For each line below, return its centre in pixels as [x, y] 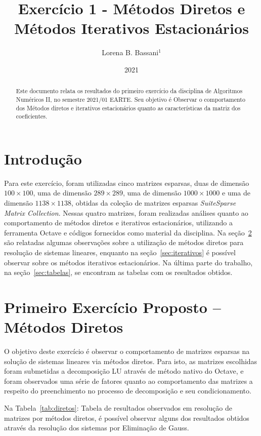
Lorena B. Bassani [130, 52]
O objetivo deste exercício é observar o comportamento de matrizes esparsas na [127, 351]
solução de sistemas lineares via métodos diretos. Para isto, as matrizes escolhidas [131, 361]
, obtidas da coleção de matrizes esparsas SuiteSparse [154, 203]
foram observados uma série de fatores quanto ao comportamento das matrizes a [128, 381]
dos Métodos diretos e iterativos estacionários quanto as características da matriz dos [128, 108]
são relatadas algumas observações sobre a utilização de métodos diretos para [124, 242]
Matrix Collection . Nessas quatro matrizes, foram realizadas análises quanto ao [126, 212]
